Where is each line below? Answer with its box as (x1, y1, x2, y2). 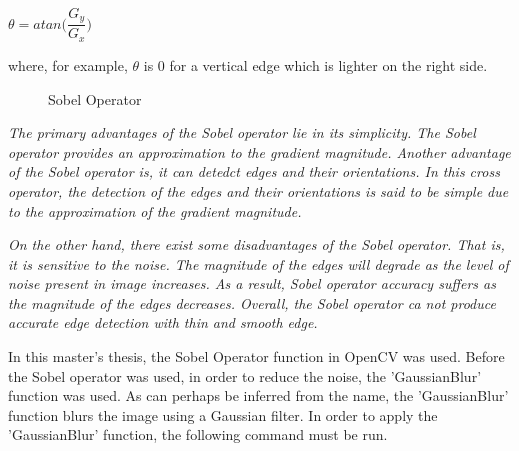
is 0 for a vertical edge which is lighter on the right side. (143, 54, 488, 75)
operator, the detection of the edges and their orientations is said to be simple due (8, 180, 509, 201)
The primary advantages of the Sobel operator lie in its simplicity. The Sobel (8, 122, 476, 143)
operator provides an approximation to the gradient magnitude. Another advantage (8, 141, 511, 162)
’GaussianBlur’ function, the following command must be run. (8, 424, 388, 445)
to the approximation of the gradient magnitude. (8, 200, 302, 221)
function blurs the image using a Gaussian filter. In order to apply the (8, 404, 438, 425)
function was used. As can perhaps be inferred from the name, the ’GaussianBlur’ (8, 385, 509, 406)
